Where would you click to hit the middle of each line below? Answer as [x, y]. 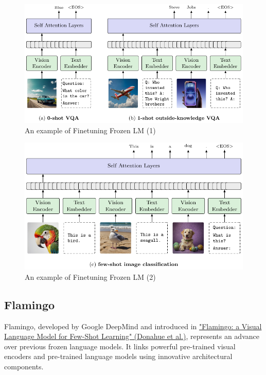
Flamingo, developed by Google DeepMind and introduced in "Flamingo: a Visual [133, 326]
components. [24, 366]
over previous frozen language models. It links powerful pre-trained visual [120, 346]
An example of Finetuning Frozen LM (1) [90, 130]
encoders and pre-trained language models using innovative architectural [118, 356]
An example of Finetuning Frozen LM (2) [90, 276]
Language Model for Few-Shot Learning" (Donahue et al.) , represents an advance [132, 336]
